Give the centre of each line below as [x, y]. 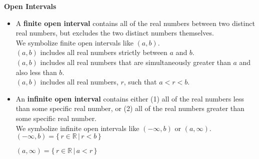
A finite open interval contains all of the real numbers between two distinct [135, 23]
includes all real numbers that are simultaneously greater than [135, 62]
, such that [140, 82]
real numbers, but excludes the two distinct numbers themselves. [115, 33]
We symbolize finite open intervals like [74, 42]
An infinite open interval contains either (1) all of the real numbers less [130, 98]
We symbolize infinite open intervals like [77, 128]
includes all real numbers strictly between [104, 52]
